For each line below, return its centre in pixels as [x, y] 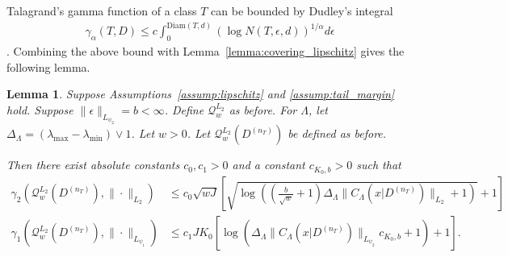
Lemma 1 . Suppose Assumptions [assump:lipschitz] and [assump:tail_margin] [201, 94]
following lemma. [48, 66]
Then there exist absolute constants [93, 165]
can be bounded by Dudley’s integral [302, 10]
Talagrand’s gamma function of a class [102, 10]
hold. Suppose [40, 109]
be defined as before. [337, 133]
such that [379, 165]
